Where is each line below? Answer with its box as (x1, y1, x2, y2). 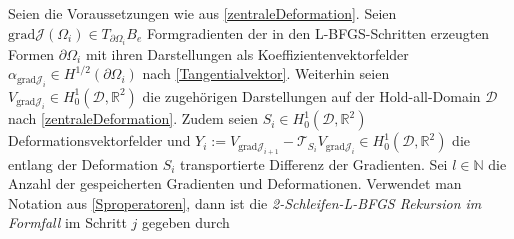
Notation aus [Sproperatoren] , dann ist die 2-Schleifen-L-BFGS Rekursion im (8, 192, 482, 213)
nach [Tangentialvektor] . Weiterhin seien (142, 63, 390, 84)
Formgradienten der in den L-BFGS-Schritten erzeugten (146, 22, 490, 43)
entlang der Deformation (8, 153, 159, 174)
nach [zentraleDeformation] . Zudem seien (8, 108, 259, 129)
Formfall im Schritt (8, 212, 127, 233)
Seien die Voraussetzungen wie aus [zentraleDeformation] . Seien (8, 3, 397, 23)
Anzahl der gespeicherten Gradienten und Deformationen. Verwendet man (8, 173, 462, 194)
